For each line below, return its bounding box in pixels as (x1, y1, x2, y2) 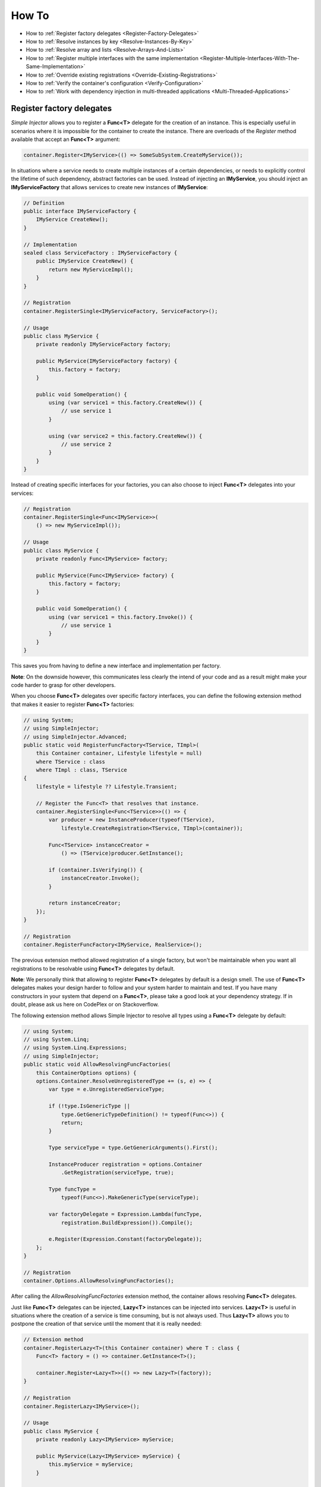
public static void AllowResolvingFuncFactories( (23, 1061, 171, 1068)
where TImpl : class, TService (36, 767, 127, 773)
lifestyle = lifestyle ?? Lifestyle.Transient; (36, 783, 178, 790)
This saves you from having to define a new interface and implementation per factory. (11, 662, 221, 669)
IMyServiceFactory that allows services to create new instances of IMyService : (11, 183, 208, 190)
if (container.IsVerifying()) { (48, 866, 143, 873)
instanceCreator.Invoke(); (61, 875, 140, 881)
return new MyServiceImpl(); (48, 266, 134, 273)
